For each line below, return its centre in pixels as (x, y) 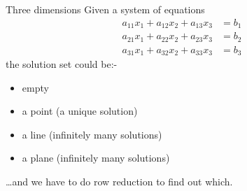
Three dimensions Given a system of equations (105, 9)
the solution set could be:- (62, 64)
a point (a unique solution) (80, 111)
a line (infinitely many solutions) (92, 134)
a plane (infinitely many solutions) (96, 158)
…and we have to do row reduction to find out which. (119, 182)
